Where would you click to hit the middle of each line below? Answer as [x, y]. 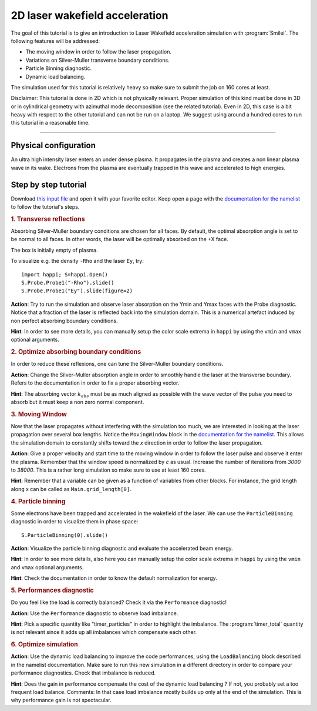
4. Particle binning [38, 501]
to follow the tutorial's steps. [45, 207]
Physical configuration [53, 146]
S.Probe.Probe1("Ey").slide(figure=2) [77, 291]
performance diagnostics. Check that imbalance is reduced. [83, 673]
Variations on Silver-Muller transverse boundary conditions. [97, 60]
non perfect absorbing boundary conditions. [64, 321]
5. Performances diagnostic [52, 590]
